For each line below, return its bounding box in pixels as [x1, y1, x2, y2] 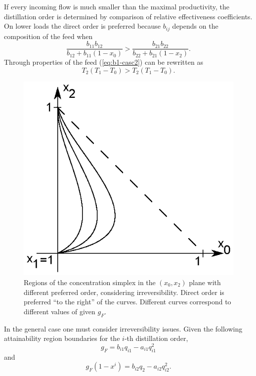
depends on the [172, 21, 218, 31]
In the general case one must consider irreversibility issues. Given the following [4, 323, 243, 334]
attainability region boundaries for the [4, 333, 120, 343]
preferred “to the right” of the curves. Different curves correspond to [24, 296, 231, 307]
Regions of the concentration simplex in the [24, 277, 156, 287]
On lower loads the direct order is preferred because [4, 21, 161, 31]
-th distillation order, [124, 333, 188, 343]
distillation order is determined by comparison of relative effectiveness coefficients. [4, 11, 253, 21]
